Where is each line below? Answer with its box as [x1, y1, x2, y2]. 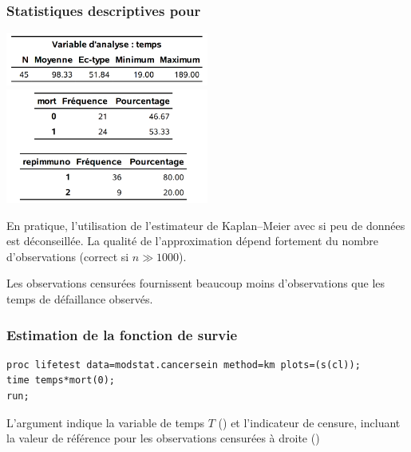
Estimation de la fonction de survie [6, 324, 238, 344]
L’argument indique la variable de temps [6, 414, 205, 430]
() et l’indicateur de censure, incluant [218, 414, 401, 430]
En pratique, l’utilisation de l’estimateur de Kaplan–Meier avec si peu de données [6, 216, 405, 233]
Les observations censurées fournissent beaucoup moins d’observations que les [6, 275, 385, 291]
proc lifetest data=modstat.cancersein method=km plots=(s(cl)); [6, 359, 361, 371]
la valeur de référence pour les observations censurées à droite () [6, 430, 320, 446]
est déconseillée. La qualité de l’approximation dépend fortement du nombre [6, 232, 378, 249]
